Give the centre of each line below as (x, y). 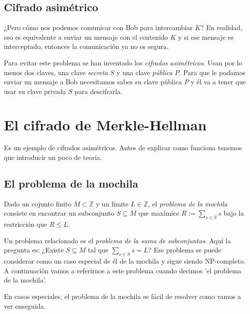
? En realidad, (221, 27)
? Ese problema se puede (185, 250)
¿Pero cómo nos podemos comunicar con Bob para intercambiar (98, 27)
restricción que (26, 224)
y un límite (112, 203)
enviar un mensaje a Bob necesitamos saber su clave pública (93, 82)
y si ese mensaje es (206, 37)
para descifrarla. (99, 91)
